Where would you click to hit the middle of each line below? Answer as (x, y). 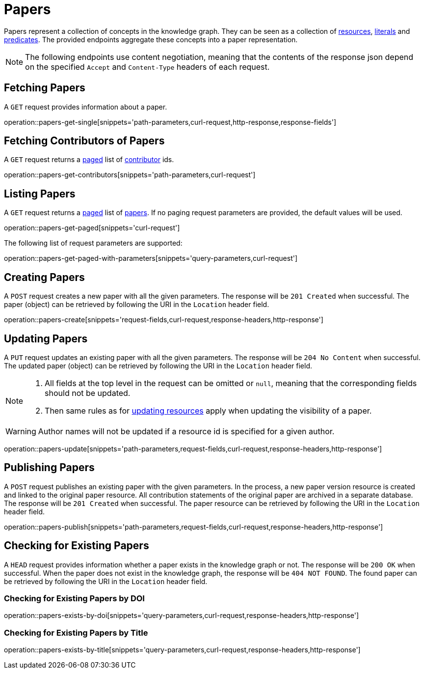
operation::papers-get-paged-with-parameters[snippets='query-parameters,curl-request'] (151, 258)
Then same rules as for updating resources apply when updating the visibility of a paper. (208, 410)
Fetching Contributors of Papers (84, 141)
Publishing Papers (49, 468)
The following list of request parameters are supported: (93, 243)
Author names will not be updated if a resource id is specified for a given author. (186, 431)
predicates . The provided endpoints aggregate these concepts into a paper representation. (151, 39)
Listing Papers (40, 194)
